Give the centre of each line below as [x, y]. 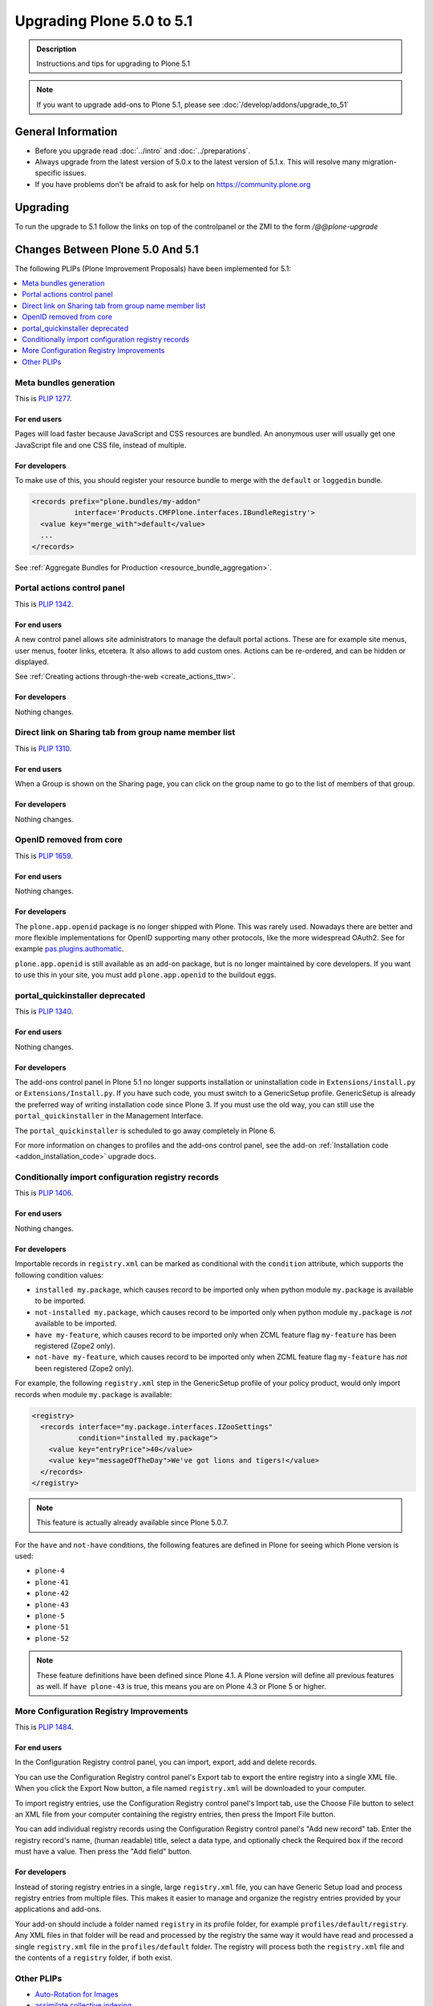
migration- [379, 162]
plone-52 [52, 1638]
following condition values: [59, 1275]
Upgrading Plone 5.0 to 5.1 [104, 21]
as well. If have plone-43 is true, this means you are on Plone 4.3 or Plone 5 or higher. [181, 1686]
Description [57, 49]
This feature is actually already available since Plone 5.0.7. [132, 1523]
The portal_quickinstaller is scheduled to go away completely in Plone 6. [145, 1131]
